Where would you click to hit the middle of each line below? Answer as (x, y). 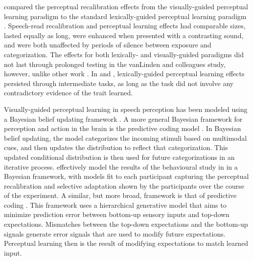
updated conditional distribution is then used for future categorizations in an (119, 157)
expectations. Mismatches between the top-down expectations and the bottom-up (126, 224)
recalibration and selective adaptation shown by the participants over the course (124, 185)
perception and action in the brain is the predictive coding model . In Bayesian (123, 128)
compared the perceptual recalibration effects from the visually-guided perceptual (126, 6)
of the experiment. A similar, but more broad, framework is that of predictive (120, 195)
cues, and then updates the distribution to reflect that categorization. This (116, 147)
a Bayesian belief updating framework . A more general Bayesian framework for (123, 119)
